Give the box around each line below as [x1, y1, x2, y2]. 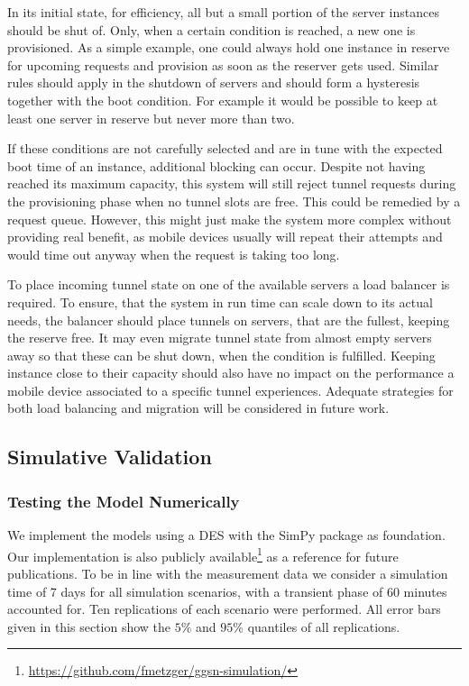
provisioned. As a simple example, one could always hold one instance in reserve [7, 38, 450, 57]
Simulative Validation [7, 443, 212, 471]
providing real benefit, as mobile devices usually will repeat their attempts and [7, 227, 443, 246]
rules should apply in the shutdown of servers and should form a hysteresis [7, 73, 420, 92]
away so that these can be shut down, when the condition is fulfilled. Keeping [7, 345, 436, 364]
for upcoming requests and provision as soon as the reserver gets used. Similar [7, 55, 439, 74]
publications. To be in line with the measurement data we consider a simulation [7, 563, 448, 582]
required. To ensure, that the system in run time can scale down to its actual [7, 292, 433, 311]
